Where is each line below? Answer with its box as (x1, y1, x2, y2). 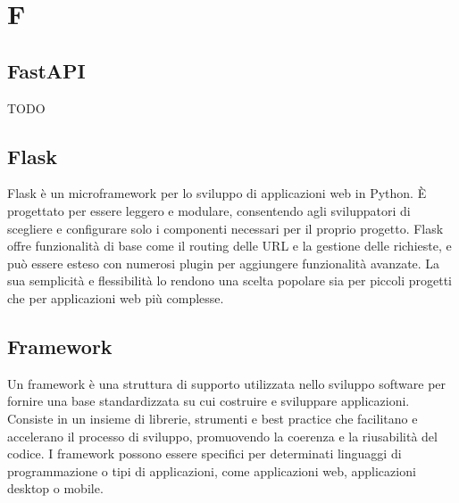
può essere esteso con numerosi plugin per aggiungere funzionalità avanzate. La (7, 253, 440, 272)
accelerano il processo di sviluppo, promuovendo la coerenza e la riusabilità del (7, 426, 438, 445)
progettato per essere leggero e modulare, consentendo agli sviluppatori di (7, 201, 411, 219)
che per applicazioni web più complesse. (7, 288, 224, 307)
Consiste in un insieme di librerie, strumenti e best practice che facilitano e (7, 408, 418, 427)
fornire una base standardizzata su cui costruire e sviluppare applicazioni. (7, 392, 410, 410)
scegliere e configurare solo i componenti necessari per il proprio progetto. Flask (7, 219, 444, 237)
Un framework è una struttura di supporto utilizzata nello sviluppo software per (7, 374, 446, 392)
